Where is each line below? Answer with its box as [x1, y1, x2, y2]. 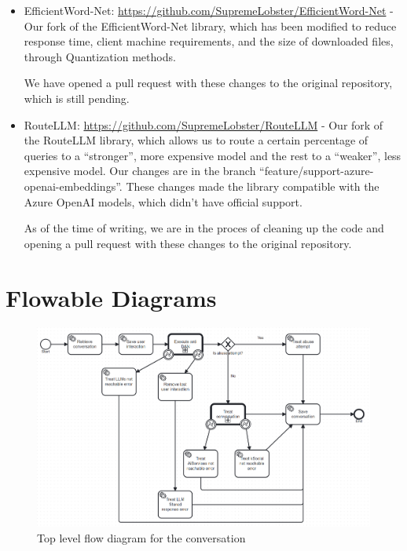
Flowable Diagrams [5, 281, 217, 313]
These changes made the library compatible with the [126, 177, 379, 194]
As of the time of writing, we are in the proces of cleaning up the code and [24, 220, 384, 236]
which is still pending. [24, 89, 130, 106]
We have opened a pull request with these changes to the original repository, [24, 75, 393, 91]
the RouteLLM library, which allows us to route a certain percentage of [24, 132, 368, 148]
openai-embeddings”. [24, 177, 123, 194]
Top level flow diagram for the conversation [37, 529, 246, 546]
